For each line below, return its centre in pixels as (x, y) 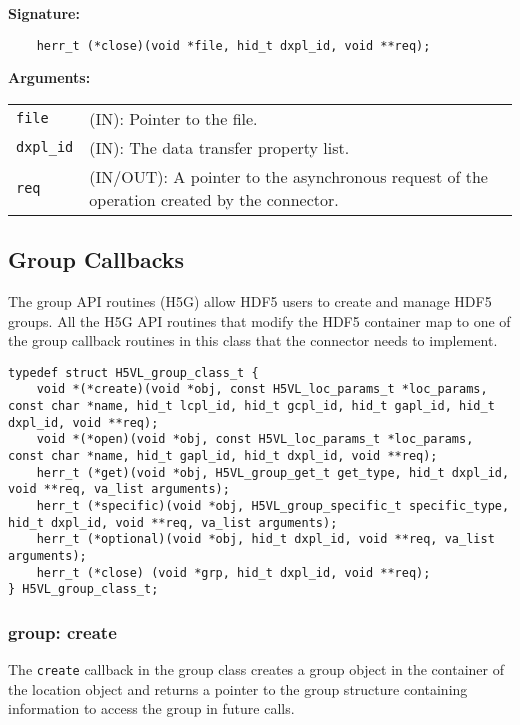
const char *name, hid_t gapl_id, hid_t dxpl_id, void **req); (223, 456)
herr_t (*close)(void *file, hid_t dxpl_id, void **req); (233, 45)
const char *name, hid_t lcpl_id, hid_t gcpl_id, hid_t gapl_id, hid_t (251, 406)
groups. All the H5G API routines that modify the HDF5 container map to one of (259, 320)
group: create (62, 631)
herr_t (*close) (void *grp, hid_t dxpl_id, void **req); (233, 572)
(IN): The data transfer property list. (219, 147)
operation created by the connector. (214, 199)
